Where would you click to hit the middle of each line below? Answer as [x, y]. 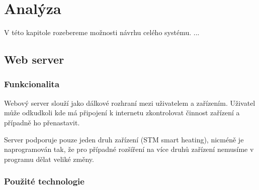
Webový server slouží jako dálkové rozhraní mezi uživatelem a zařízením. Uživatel [130, 103]
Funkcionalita [32, 84]
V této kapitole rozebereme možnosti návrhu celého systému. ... [102, 32]
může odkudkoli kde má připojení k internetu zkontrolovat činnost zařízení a [122, 113]
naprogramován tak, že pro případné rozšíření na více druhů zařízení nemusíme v [129, 149]
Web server [34, 59]
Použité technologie [44, 181]
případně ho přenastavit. [42, 122]
